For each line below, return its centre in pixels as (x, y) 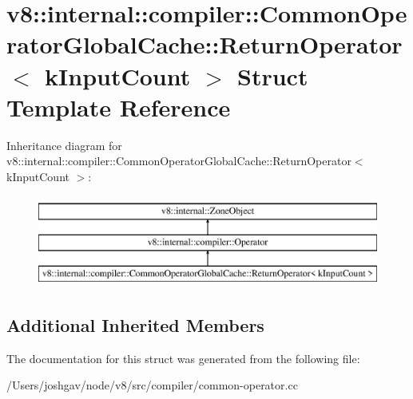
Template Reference (119, 107)
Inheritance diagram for (64, 145)
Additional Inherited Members (135, 324)
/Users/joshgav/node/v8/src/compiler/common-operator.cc (152, 385)
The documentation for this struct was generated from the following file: (183, 358)
